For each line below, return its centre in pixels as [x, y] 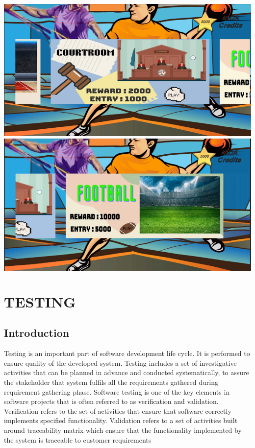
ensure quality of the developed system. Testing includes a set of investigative [120, 363]
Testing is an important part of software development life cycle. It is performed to [127, 353]
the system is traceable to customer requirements [78, 439]
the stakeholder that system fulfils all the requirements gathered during [111, 382]
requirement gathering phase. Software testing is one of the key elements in [117, 391]
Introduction [37, 333]
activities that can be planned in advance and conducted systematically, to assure [127, 372]
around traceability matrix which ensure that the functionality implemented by [123, 430]
